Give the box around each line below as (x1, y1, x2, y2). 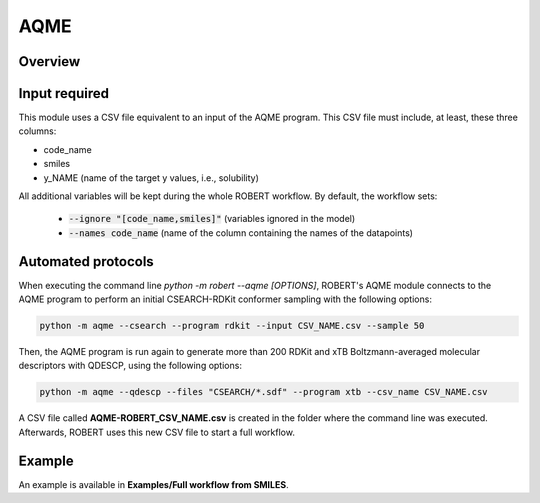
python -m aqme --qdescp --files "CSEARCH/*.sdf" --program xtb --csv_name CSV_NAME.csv (39, 386, 489, 398)
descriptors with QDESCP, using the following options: (18, 360, 242, 372)
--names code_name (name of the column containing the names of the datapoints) (68, 226, 414, 239)
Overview (18, 53, 81, 70)
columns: (18, 125, 57, 137)
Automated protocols (18, 253, 154, 270)
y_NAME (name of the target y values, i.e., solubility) (43, 171, 259, 184)
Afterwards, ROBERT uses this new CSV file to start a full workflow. (18, 426, 295, 438)
